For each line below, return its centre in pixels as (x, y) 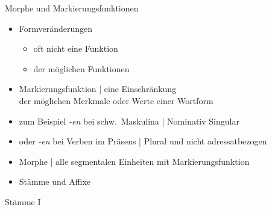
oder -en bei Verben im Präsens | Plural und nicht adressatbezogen (143, 141)
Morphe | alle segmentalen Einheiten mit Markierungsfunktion (134, 161)
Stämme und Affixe (55, 181)
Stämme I (23, 201)
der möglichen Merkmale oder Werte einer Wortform (116, 100)
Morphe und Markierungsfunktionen (72, 8)
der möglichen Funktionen (81, 68)
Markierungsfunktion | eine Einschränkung (98, 89)
